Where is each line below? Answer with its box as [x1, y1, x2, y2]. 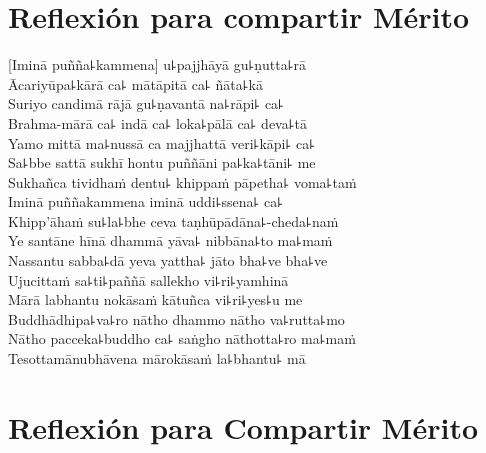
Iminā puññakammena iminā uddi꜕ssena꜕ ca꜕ [8, 191, 284, 212]
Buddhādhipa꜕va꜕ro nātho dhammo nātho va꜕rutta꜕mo [8, 308, 345, 329]
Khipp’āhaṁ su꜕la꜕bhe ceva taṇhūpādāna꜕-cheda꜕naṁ [8, 210, 339, 231]
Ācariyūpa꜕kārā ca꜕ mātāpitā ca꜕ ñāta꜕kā [8, 73, 263, 94]
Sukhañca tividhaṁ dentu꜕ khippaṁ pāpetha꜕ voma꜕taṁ [8, 171, 357, 192]
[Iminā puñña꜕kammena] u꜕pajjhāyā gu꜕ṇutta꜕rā [8, 54, 307, 75]
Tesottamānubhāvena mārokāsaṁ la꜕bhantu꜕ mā [8, 348, 306, 369]
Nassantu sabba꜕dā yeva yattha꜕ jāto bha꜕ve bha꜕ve [8, 250, 328, 271]
